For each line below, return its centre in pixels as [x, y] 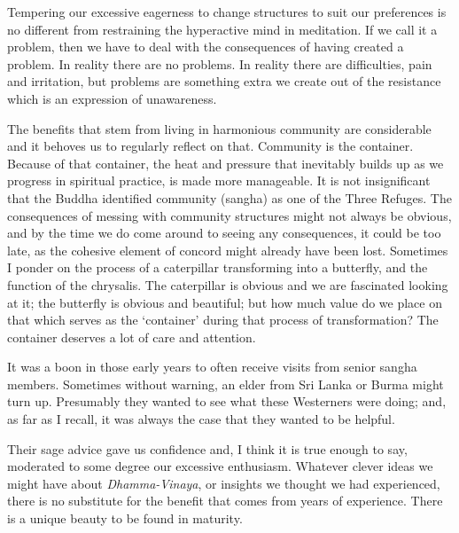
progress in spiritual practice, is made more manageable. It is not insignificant [219, 180]
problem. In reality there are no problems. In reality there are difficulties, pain [220, 63]
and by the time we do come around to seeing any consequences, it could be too [224, 233]
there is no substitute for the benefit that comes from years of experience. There [225, 501]
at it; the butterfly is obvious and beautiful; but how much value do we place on [225, 302]
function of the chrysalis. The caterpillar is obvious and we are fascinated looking [228, 284]
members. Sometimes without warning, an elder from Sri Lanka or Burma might [226, 384]
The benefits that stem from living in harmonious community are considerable [219, 128]
